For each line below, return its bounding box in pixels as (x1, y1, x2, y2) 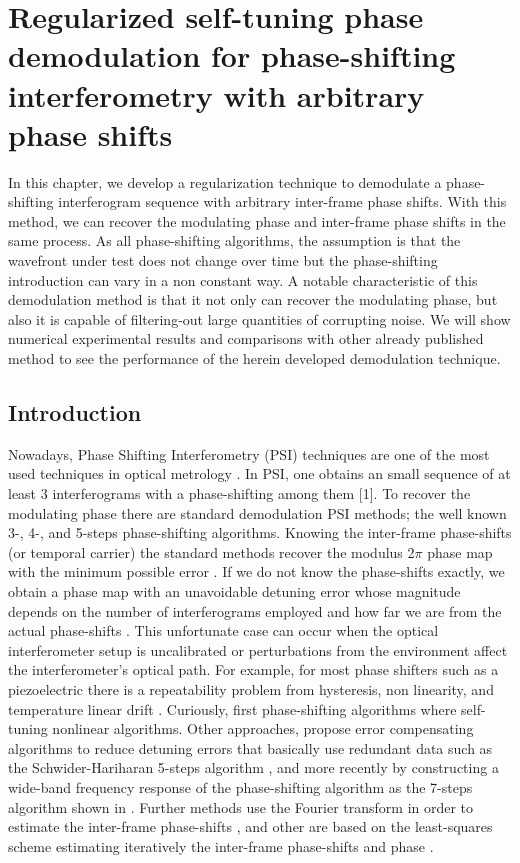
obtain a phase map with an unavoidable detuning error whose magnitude (8, 580, 461, 601)
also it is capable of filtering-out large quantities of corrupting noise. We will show (8, 308, 511, 329)
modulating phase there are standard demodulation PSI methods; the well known (8, 502, 507, 523)
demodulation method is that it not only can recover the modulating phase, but (8, 289, 498, 310)
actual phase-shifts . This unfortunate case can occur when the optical (8, 620, 439, 641)
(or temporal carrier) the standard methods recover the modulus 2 (8, 541, 415, 562)
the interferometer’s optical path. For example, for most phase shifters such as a (8, 659, 499, 680)
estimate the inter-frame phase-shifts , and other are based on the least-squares (8, 816, 493, 837)
